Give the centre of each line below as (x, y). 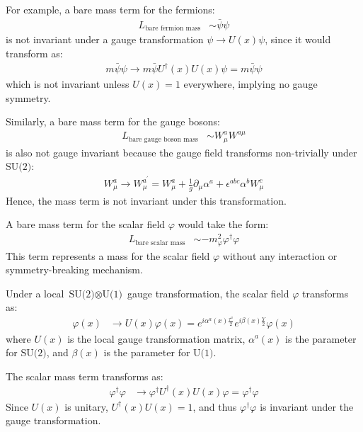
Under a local (35, 293)
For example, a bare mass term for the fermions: (110, 9)
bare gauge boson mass (163, 139)
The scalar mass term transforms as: (85, 376)
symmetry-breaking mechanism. (74, 269)
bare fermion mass (173, 29)
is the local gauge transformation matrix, (156, 338)
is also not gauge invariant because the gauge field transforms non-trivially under (181, 152)
